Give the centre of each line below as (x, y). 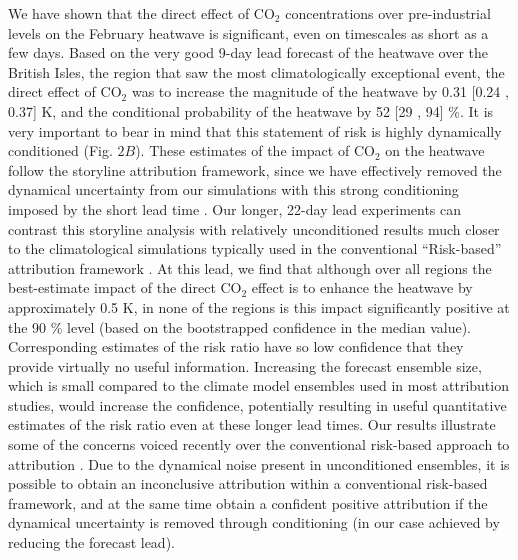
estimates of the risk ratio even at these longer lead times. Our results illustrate (252, 424)
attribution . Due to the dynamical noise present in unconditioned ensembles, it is (259, 463)
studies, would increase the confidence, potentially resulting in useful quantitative (257, 404)
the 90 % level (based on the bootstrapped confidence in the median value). (239, 326)
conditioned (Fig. (60, 150)
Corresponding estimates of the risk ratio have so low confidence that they (236, 346)
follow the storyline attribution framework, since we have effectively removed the (255, 169)
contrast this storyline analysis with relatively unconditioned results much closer (254, 228)
